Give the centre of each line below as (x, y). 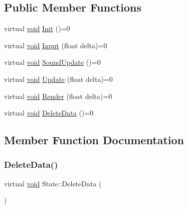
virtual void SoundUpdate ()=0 (52, 62)
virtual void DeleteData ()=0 (49, 113)
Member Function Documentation (94, 140)
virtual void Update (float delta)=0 (58, 79)
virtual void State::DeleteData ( (53, 183)
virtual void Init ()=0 (37, 28)
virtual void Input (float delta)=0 (56, 45)
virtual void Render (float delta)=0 (58, 96)
